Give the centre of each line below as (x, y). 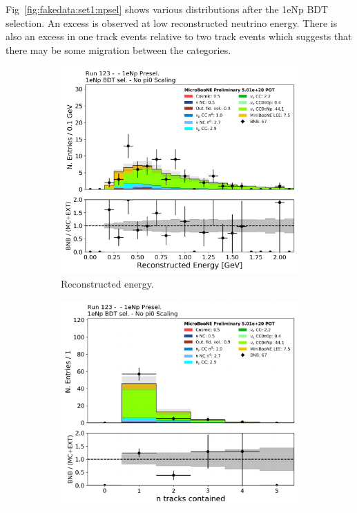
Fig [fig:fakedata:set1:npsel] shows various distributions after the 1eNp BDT (167, 9)
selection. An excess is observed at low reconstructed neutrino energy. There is (172, 22)
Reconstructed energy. (107, 283)
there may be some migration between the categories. (118, 49)
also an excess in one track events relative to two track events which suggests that (179, 36)
